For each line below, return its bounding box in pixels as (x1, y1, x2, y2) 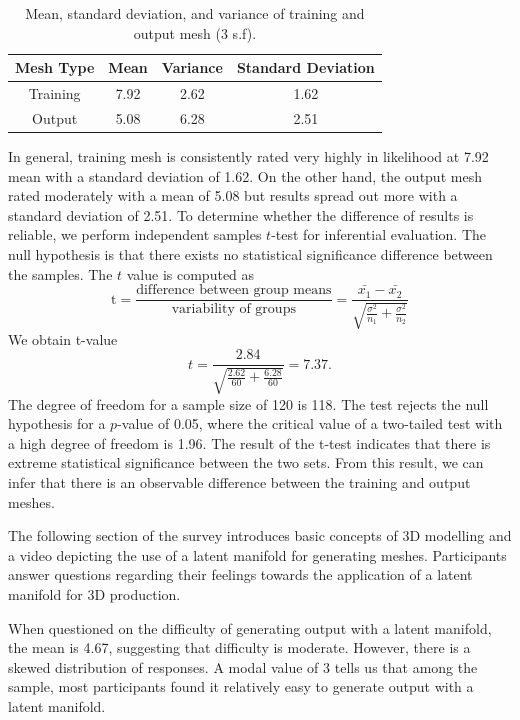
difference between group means (136, 283, 332, 298)
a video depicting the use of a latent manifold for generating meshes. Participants (8, 544, 507, 565)
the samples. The (8, 263, 113, 284)
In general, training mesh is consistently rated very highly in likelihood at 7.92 (8, 145, 489, 166)
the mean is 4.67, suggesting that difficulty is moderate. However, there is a (8, 637, 471, 658)
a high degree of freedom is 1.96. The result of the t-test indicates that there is (8, 432, 491, 453)
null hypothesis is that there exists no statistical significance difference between (8, 243, 493, 264)
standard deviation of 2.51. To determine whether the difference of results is (8, 204, 474, 225)
